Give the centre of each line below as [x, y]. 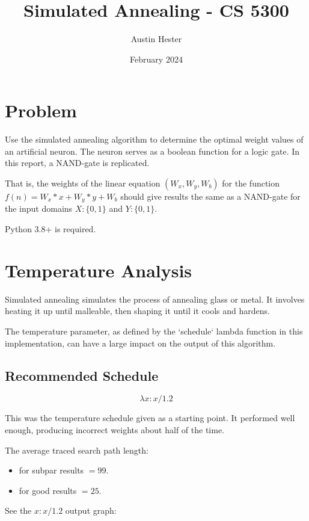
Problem [41, 110]
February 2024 [156, 59]
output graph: [91, 510]
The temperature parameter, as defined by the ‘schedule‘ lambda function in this [154, 331]
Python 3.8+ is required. [50, 229]
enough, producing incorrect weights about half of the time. [115, 429]
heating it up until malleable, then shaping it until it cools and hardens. [137, 311]
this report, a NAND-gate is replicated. [77, 163]
